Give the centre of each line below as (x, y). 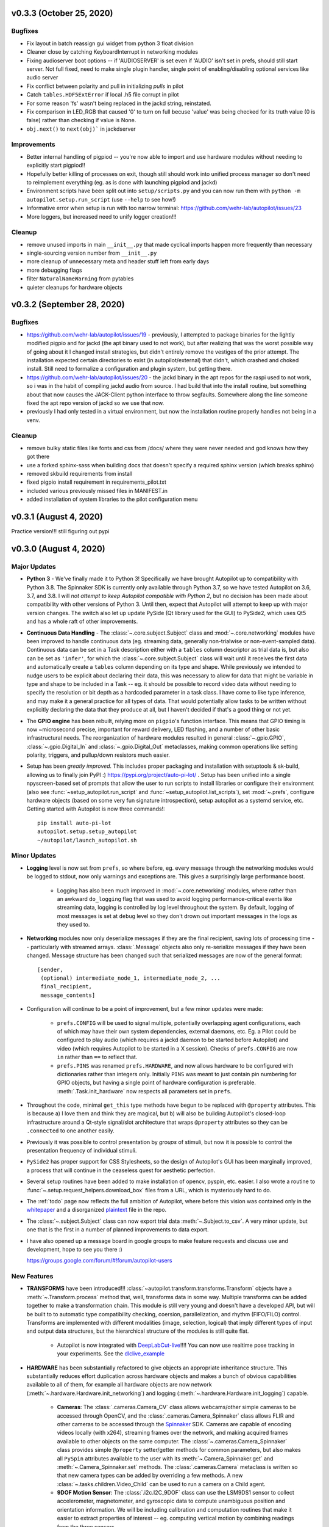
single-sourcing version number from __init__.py (92, 253)
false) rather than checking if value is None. (81, 120)
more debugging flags (54, 270)
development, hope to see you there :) (75, 1249)
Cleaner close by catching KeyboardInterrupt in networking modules (112, 52)
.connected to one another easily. (71, 1131)
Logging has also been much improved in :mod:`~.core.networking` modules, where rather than (177, 890)
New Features (32, 1277)
